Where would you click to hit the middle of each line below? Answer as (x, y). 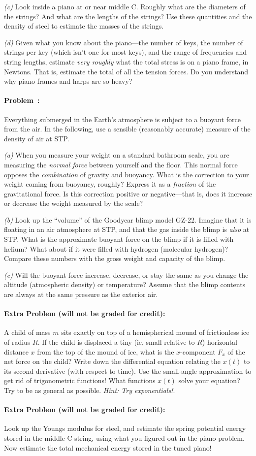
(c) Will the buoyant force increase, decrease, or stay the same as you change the (126, 275)
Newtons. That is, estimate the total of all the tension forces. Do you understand (126, 71)
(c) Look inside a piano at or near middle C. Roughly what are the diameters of (125, 6)
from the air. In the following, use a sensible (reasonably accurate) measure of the (127, 129)
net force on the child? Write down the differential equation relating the (112, 361)
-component (198, 351)
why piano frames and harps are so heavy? (68, 81)
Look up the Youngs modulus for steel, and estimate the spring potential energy (125, 428)
